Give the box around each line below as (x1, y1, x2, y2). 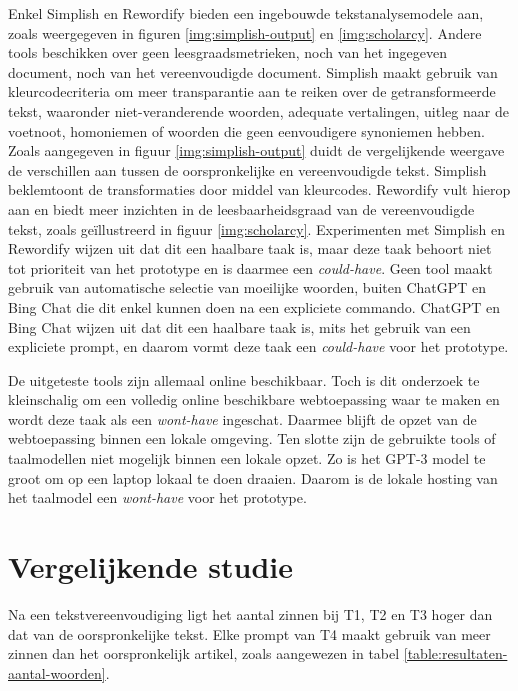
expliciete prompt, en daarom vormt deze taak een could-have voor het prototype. (8, 336, 509, 357)
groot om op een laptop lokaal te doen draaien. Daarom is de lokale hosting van (8, 467, 498, 488)
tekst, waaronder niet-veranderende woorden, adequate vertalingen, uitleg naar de (8, 100, 509, 121)
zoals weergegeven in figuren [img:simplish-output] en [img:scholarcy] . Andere (8, 22, 482, 43)
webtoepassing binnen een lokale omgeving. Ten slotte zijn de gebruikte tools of (8, 428, 496, 449)
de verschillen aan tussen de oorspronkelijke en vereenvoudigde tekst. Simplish (8, 159, 487, 180)
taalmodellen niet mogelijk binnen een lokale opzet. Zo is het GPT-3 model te (8, 448, 486, 469)
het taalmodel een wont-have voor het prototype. (8, 487, 307, 508)
